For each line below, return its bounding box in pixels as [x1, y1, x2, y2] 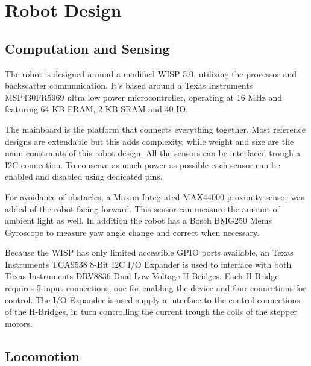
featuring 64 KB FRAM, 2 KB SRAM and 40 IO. [5, 103, 188, 115]
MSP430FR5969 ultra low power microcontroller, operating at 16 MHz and [5, 90, 283, 103]
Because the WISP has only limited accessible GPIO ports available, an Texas [5, 246, 294, 259]
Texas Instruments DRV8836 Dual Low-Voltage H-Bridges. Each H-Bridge [5, 270, 279, 282]
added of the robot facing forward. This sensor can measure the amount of [5, 202, 280, 215]
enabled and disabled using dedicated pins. [5, 170, 163, 183]
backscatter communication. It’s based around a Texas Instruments [5, 79, 253, 92]
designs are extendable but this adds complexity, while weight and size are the [5, 134, 294, 147]
